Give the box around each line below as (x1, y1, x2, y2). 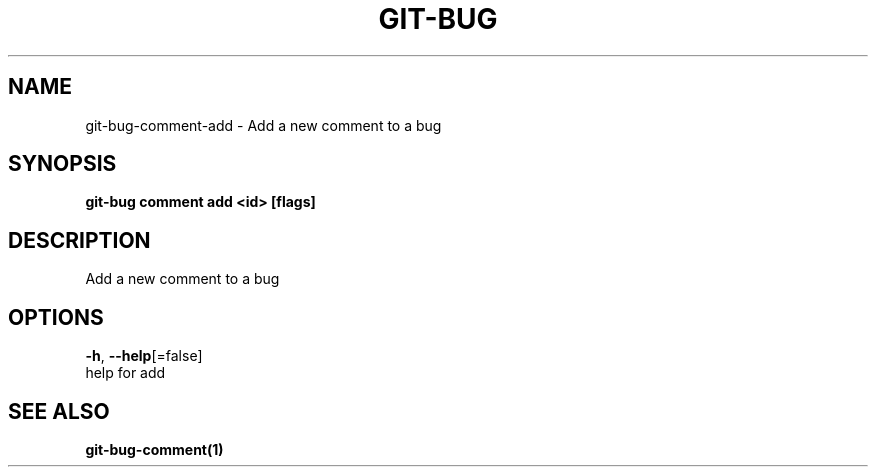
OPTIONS (8, 304, 104, 330)
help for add (85, 364, 166, 382)
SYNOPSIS (8, 151, 117, 177)
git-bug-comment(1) (85, 440, 224, 458)
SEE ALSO (8, 398, 110, 424)
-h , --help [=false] (85, 347, 203, 365)
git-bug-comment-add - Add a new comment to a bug (85, 116, 442, 134)
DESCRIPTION (8, 227, 151, 253)
